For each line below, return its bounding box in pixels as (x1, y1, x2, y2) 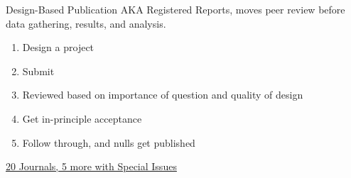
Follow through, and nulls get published (22, 135, 195, 150)
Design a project (22, 40, 94, 55)
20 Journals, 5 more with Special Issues (6, 159, 177, 174)
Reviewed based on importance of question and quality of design (22, 87, 303, 102)
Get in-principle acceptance (22, 111, 142, 126)
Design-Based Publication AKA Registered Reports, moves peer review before (6, 2, 345, 16)
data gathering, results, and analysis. (6, 16, 166, 30)
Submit (22, 63, 55, 78)
